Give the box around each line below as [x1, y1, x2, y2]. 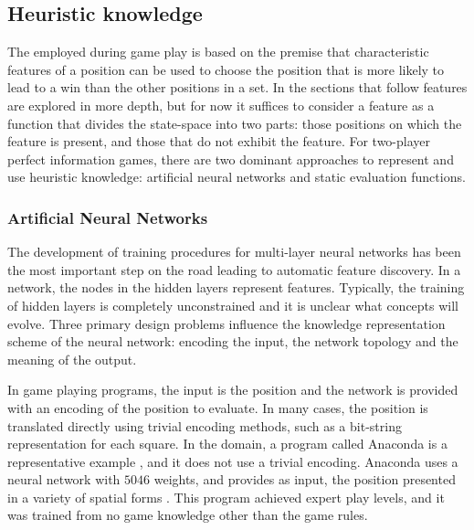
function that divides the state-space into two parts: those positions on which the [7, 113, 462, 132]
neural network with [7, 470, 121, 489]
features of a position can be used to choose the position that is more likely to [7, 59, 445, 79]
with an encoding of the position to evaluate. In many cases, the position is [7, 397, 428, 417]
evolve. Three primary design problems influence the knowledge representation [7, 313, 446, 333]
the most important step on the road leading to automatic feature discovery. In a [7, 260, 461, 279]
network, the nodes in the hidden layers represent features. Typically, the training [7, 278, 465, 297]
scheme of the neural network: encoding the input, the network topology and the [7, 332, 458, 351]
